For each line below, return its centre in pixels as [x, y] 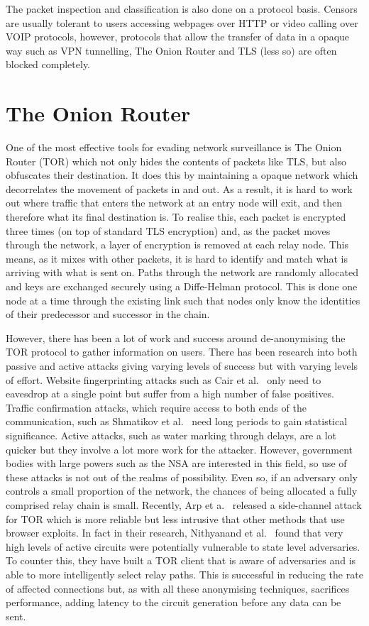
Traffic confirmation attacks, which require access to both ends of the [156, 407]
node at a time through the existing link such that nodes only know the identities [183, 300]
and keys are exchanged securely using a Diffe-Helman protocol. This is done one [182, 286]
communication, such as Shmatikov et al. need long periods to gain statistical [177, 421]
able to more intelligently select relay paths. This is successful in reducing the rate [184, 574]
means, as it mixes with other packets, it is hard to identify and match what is [177, 258]
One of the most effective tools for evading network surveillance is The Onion [174, 147]
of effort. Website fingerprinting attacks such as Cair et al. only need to [164, 379]
